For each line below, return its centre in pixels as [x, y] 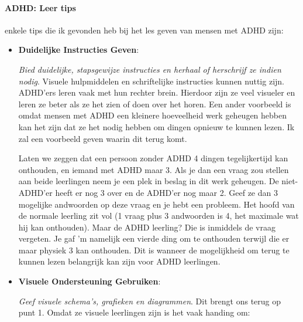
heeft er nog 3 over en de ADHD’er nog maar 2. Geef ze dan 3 [166, 192]
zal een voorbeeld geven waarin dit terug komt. [103, 138]
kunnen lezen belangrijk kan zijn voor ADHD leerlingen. [119, 261]
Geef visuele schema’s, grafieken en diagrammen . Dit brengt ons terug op [150, 301]
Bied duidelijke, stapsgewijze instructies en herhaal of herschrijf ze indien [150, 69]
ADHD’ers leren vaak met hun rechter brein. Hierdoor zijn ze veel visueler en [157, 92]
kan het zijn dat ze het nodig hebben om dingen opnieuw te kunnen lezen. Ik [156, 126]
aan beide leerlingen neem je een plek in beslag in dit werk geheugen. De [149, 181]
